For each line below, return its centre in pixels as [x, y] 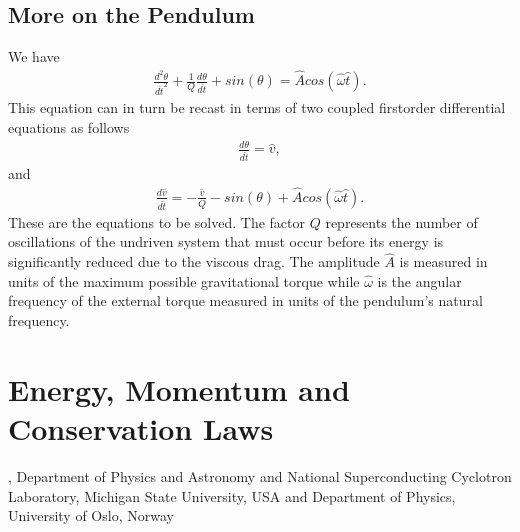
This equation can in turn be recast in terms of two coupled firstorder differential [257, 107]
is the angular [419, 280]
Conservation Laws [141, 427]
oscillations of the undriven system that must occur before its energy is [226, 241]
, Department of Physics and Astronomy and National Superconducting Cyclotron [260, 475]
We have [34, 56]
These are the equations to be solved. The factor [156, 221]
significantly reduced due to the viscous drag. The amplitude [194, 261]
